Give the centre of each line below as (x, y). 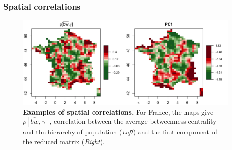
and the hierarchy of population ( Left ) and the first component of (120, 132)
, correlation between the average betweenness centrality (133, 121)
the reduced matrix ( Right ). (64, 141)
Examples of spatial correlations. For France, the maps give (118, 111)
